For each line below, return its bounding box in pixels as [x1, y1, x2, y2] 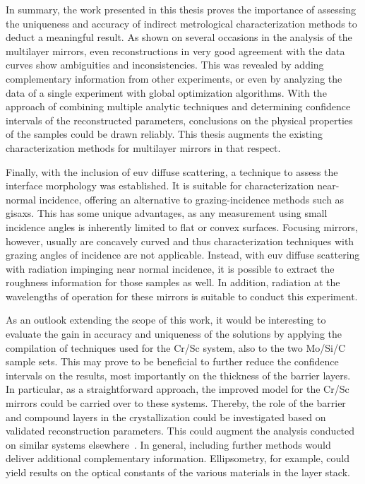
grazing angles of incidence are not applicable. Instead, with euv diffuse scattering [6, 247, 360, 262]
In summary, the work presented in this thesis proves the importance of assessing [6, 2, 356, 16]
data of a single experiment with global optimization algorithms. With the [6, 85, 327, 100]
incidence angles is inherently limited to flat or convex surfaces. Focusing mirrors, [6, 219, 358, 234]
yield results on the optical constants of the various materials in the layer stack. [6, 465, 350, 479]
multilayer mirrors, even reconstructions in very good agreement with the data [6, 43, 345, 58]
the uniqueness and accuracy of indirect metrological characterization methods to [6, 16, 357, 30]
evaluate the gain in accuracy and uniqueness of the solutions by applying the [6, 326, 342, 341]
